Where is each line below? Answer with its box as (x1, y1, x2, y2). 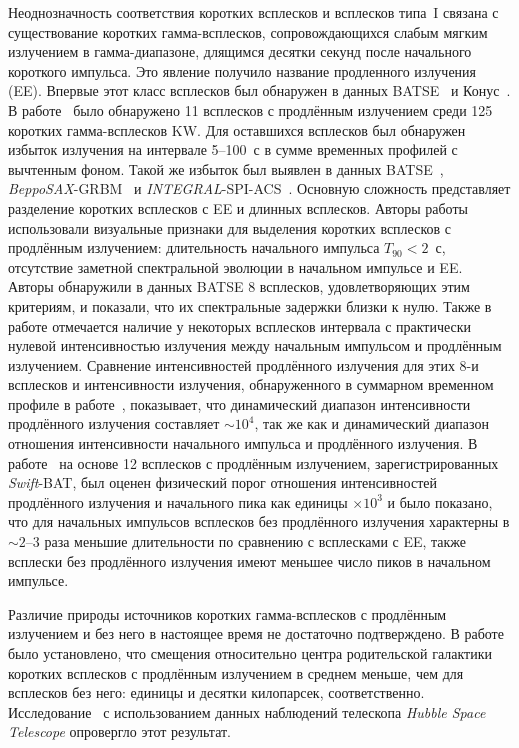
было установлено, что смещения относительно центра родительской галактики (8, 643, 492, 663)
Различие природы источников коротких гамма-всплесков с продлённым (8, 603, 447, 624)
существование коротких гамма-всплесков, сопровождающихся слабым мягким (8, 21, 488, 42)
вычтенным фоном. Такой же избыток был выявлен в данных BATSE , (8, 158, 444, 179)
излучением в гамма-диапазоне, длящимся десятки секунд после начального (8, 41, 472, 62)
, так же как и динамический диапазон (254, 413, 489, 434)
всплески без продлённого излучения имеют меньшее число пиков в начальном (8, 550, 491, 571)
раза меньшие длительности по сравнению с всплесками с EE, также (44, 531, 467, 552)
